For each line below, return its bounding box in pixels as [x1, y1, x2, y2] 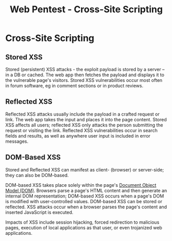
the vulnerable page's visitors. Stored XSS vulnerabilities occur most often [5, 77, 163, 83]
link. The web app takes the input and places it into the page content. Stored [5, 116, 167, 122]
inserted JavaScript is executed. [5, 209, 73, 215]
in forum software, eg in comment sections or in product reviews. [5, 83, 144, 89]
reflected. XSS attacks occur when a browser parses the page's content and [5, 204, 167, 210]
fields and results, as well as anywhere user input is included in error [5, 133, 150, 139]
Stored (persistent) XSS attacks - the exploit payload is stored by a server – [5, 67, 165, 72]
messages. [5, 138, 29, 144]
